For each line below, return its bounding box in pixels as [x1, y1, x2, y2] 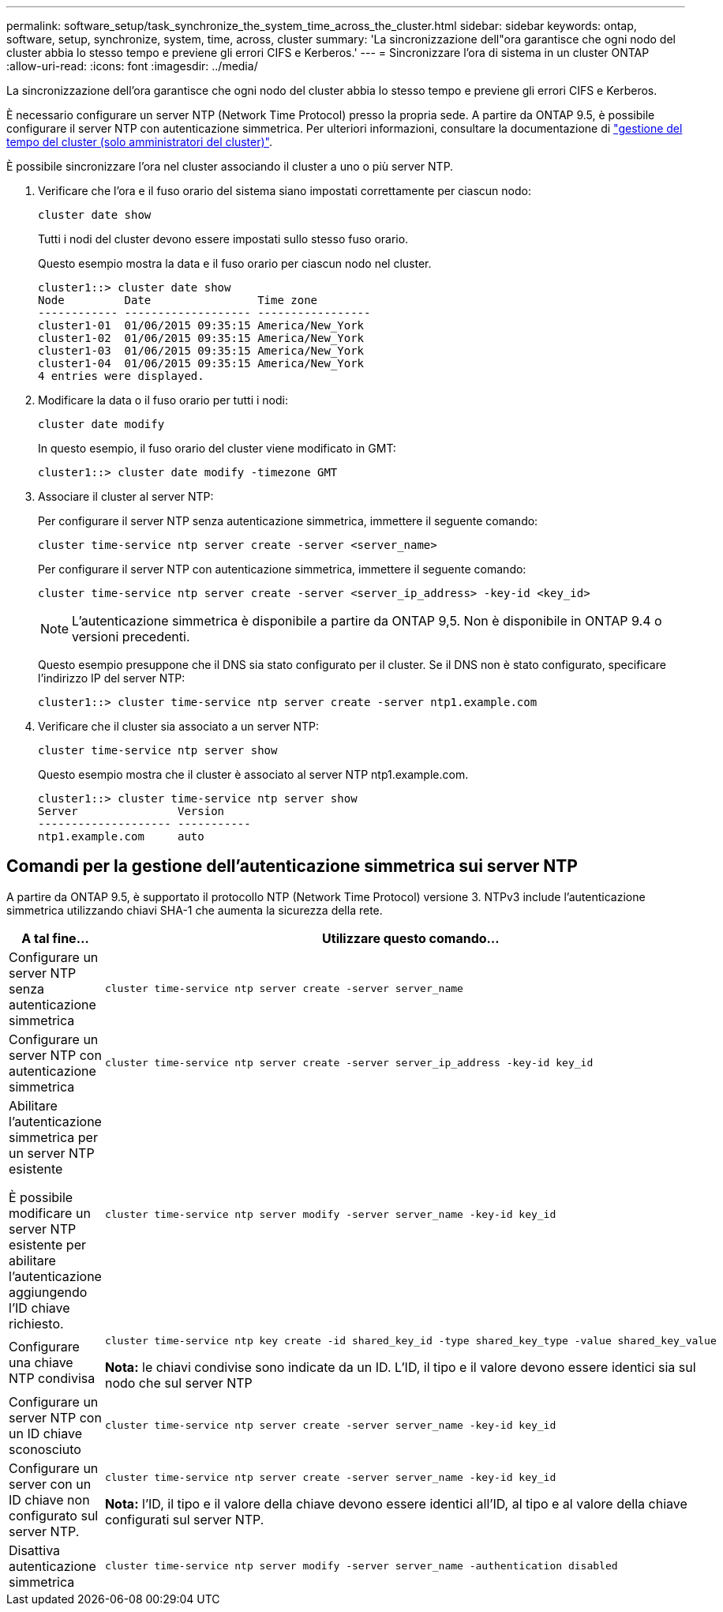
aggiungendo [9, 1283, 88, 1300]
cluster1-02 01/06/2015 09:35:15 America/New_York [38, 332, 365, 344]
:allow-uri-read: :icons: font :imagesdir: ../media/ [6, 59, 258, 73]
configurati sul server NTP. [104, 1512, 264, 1528]
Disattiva [9, 1542, 61, 1558]
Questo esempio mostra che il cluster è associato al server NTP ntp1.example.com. [38, 768, 469, 781]
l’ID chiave [9, 1299, 70, 1316]
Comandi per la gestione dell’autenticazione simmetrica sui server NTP [6, 856, 578, 877]
